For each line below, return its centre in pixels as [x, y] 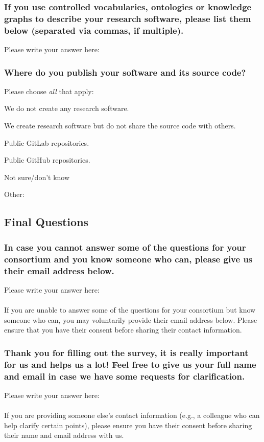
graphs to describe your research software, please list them [128, 18]
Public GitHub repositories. [47, 160]
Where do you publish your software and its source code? [125, 72]
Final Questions [46, 222]
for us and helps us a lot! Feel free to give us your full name [130, 364]
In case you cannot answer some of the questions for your [125, 247]
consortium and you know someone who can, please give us [128, 259]
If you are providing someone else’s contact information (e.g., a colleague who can [132, 415]
